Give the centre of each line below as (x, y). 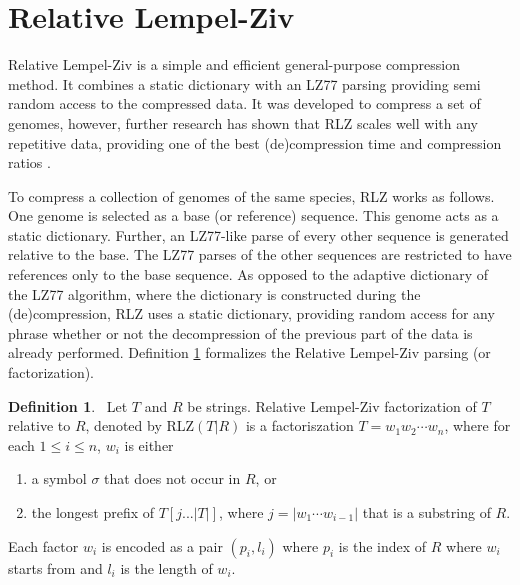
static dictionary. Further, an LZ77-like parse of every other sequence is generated (258, 234)
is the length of (166, 567)
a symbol (59, 478)
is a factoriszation (299, 425)
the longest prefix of (93, 512)
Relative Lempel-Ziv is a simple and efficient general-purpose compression (234, 64)
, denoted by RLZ (140, 425)
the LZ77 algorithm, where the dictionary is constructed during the (214, 293)
